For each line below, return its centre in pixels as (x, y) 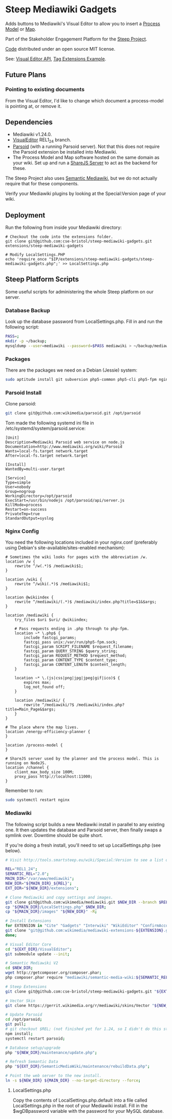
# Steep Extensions (26, 986)
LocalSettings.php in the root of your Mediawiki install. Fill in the (80, 1105)
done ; (11, 935)
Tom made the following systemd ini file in (50, 423)
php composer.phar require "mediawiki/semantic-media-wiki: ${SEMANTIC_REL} (88, 978)
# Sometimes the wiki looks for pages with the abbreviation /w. (76, 557)
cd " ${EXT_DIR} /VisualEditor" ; (39, 949)
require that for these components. (42, 184)
